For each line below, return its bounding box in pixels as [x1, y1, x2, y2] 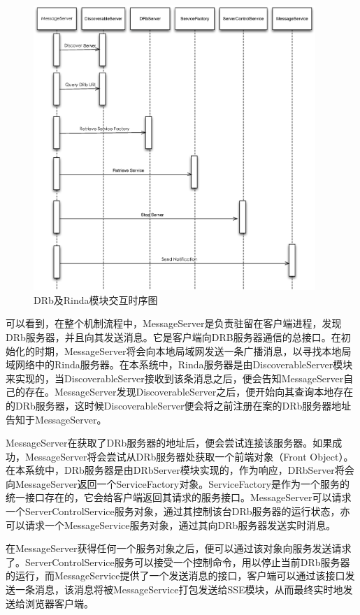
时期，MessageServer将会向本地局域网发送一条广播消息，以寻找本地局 [34, 343, 352, 358]
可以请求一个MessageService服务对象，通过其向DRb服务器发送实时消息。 [6, 517, 336, 532]
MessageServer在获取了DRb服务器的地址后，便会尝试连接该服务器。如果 [6, 435, 333, 450]
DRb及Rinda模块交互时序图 [34, 292, 158, 307]
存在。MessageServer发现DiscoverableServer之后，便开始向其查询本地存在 [24, 384, 354, 399]
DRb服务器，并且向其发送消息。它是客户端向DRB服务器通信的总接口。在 [6, 329, 341, 344]
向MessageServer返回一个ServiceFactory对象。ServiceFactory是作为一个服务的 [6, 476, 350, 491]
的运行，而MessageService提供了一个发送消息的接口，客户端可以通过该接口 [6, 568, 345, 583]
